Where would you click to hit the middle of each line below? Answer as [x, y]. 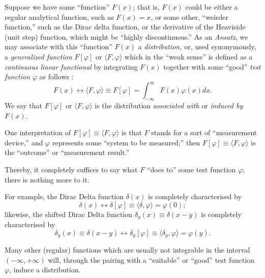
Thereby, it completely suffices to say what [71, 169]
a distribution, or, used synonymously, [197, 47]
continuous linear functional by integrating [71, 66]
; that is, [146, 7]
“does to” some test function [191, 169]
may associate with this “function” [58, 47]
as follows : [56, 76]
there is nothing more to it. [47, 179]
